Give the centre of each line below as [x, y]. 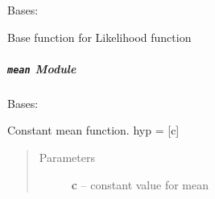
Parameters [67, 157]
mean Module [42, 68]
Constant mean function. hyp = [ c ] [93, 130]
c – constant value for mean [140, 184]
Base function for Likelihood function [99, 37]
